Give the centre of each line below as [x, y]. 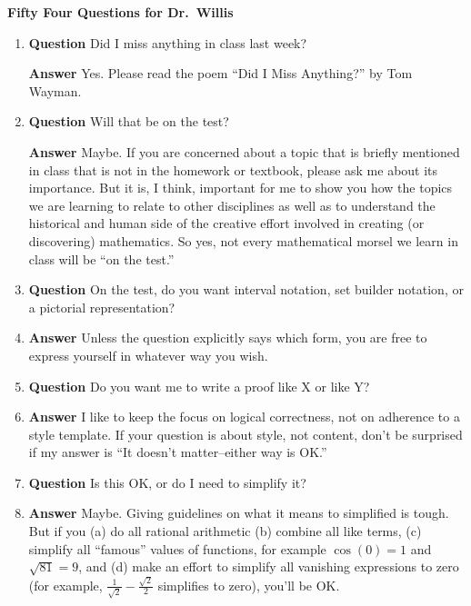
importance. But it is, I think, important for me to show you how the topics [241, 188]
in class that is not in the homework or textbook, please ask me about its [233, 169]
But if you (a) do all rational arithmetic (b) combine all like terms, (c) [225, 531]
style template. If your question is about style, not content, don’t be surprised [246, 434]
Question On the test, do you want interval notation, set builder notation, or [246, 289]
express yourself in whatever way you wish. [148, 355]
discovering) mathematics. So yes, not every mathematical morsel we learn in [243, 240]
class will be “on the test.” [101, 258]
